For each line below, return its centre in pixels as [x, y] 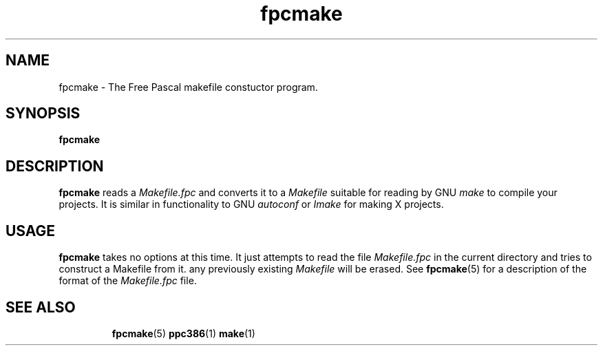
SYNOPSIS [43, 114]
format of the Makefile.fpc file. [128, 281]
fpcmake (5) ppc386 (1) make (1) [183, 333]
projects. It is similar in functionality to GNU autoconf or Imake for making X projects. [251, 204]
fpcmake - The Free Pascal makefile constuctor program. [188, 87]
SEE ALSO [41, 307]
